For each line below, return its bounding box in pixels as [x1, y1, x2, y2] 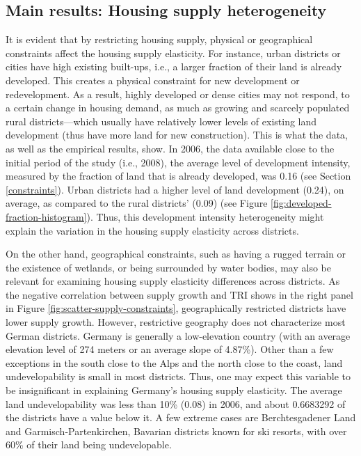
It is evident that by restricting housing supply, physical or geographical [6, 32, 313, 47]
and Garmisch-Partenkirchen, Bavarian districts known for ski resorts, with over [6, 423, 347, 438]
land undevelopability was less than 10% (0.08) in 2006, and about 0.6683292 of [6, 396, 346, 411]
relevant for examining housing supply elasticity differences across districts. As [6, 274, 340, 288]
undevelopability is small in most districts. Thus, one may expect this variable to [6, 369, 351, 384]
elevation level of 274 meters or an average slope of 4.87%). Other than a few [6, 342, 334, 356]
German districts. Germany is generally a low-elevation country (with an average [6, 328, 351, 343]
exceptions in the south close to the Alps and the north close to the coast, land [6, 355, 343, 370]
